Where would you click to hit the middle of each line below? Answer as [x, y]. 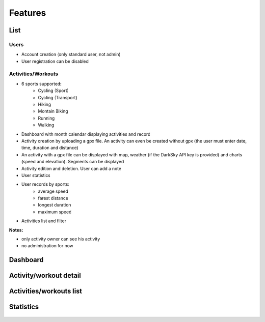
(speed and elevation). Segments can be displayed [73, 162]
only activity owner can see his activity [61, 239]
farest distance [53, 198]
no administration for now [47, 246]
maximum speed [55, 212]
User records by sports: [45, 184]
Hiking [44, 104]
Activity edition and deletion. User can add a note [71, 168]
